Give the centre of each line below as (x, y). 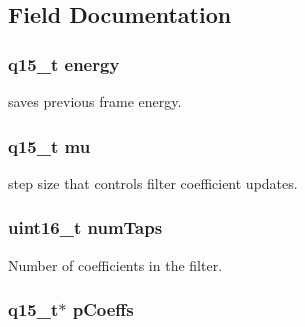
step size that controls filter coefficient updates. (153, 182)
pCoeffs (103, 309)
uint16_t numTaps (85, 227)
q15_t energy (64, 63)
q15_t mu (49, 145)
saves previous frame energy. (95, 101)
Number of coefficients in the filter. (115, 264)
